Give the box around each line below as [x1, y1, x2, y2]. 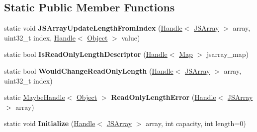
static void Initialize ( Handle [4, 118, 95, 129]
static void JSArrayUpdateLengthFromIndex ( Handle [4, 23, 182, 33]
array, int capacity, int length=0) [146, 118, 246, 129]
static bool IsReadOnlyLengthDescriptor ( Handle [4, 49, 168, 59]
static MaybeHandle [4, 92, 65, 102]
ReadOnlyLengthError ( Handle [111, 92, 216, 102]
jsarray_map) [206, 49, 249, 59]
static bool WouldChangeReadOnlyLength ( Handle [4, 65, 173, 76]
